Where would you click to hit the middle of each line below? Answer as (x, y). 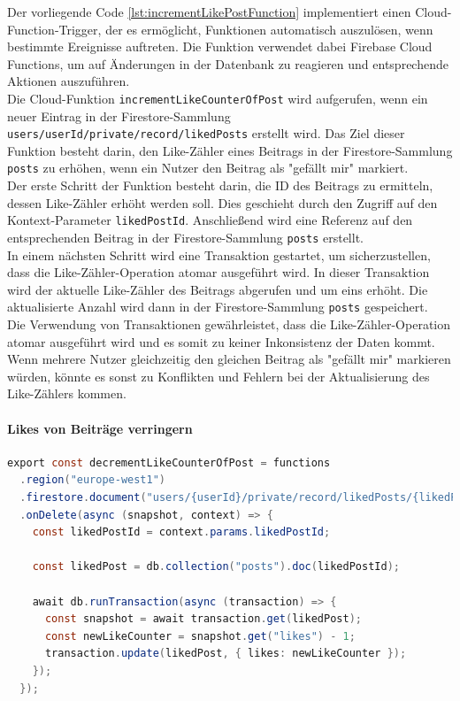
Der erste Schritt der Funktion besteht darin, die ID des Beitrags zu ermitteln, (220, 185)
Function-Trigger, (54, 29)
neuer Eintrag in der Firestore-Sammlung (119, 116)
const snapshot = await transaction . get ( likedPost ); (203, 619)
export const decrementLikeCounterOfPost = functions (169, 462)
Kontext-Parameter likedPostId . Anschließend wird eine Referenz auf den (210, 220)
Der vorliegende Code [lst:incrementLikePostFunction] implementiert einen (209, 12)
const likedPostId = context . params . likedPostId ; (181, 532)
